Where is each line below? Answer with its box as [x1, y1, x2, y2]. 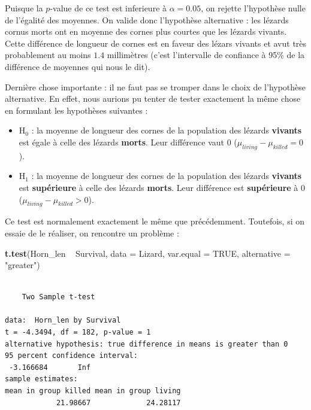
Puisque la [5, 2, 43, 14]
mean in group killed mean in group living [5, 387, 181, 396]
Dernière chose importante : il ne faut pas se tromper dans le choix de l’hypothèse [5, 80, 306, 93]
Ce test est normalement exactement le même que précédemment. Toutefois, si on [5, 215, 304, 227]
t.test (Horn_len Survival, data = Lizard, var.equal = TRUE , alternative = [5, 247, 291, 259]
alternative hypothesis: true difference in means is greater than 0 [5, 339, 288, 348]
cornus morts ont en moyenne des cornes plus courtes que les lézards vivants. [5, 25, 287, 38]
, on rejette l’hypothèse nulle [201, 2, 306, 14]
